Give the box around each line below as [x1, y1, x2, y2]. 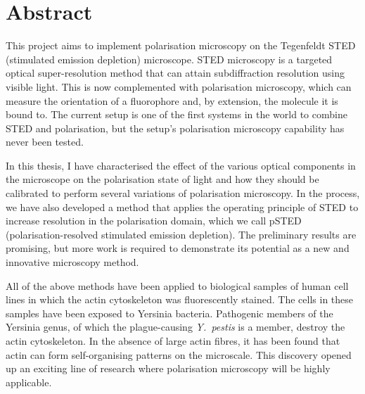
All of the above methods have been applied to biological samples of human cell [6, 278, 349, 293]
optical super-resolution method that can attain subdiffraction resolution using [6, 65, 345, 80]
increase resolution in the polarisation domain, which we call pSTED [6, 213, 302, 228]
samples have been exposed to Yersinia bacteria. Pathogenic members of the [6, 305, 333, 320]
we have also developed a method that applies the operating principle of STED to [6, 199, 359, 214]
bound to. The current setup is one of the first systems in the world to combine [6, 107, 347, 122]
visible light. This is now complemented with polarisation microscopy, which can [6, 79, 352, 94]
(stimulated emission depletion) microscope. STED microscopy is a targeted [6, 51, 333, 66]
